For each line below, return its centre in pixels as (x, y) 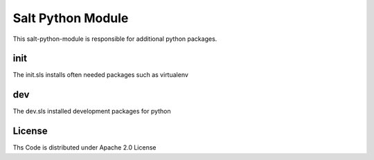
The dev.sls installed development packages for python (92, 112)
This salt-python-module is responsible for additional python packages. (115, 39)
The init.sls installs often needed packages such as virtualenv (100, 75)
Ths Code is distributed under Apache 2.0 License (84, 148)
